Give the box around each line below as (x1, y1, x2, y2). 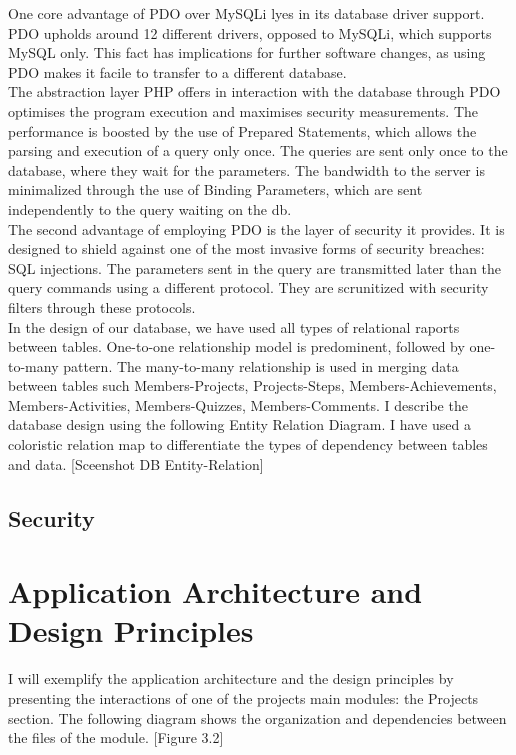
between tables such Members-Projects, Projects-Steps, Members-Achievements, (8, 375, 497, 396)
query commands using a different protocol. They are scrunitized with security (8, 277, 489, 298)
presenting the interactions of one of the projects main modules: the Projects (8, 687, 479, 708)
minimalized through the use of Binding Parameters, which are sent (8, 179, 423, 200)
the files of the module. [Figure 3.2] (8, 727, 224, 748)
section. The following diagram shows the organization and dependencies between (8, 707, 507, 728)
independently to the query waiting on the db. (8, 198, 292, 219)
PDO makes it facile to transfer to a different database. (8, 61, 347, 82)
